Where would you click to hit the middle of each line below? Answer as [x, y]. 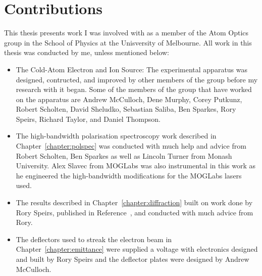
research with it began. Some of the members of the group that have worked [134, 89]
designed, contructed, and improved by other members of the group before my [137, 79]
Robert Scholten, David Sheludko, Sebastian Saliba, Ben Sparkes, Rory [126, 109]
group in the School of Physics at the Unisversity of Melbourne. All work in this [128, 42]
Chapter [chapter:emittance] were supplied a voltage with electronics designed [137, 249]
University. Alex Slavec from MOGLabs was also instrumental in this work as [136, 166]
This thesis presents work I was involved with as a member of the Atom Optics [126, 33]
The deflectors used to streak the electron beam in [94, 239]
